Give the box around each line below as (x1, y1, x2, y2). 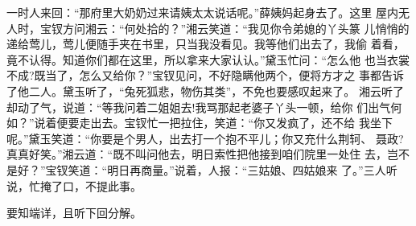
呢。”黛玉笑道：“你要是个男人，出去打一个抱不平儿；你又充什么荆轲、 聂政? (6, 129, 404, 146)
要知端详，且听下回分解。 (6, 204, 142, 221)
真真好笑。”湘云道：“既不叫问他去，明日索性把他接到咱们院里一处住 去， (6, 146, 387, 162)
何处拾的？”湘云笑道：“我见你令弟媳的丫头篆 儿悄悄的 (124, 19, 410, 36)
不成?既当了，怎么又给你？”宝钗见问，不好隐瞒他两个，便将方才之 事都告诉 (6, 67, 404, 84)
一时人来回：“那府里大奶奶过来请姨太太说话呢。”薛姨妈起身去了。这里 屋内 (6, 4, 398, 20)
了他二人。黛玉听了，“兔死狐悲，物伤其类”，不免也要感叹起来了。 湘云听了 (6, 82, 404, 99)
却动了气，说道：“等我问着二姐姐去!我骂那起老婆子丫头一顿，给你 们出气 (6, 98, 391, 115)
